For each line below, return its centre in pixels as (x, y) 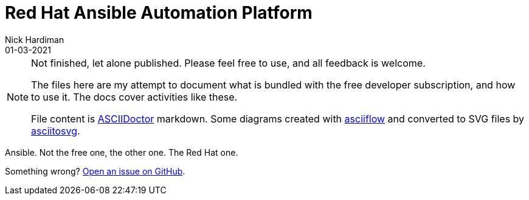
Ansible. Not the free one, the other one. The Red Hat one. (122, 152)
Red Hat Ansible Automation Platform (159, 13)
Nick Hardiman (35, 39)
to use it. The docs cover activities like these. (134, 97)
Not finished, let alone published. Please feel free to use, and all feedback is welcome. (228, 63)
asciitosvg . (56, 131)
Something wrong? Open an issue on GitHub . (95, 171)
